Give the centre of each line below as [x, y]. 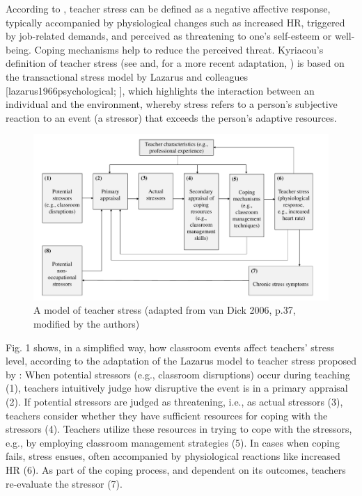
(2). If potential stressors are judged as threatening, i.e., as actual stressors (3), [174, 401]
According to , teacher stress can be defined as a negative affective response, [168, 8]
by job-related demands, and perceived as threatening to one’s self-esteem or [169, 36]
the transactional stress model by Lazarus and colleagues [127, 76]
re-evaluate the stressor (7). [64, 483]
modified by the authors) [87, 324]
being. [18, 49]
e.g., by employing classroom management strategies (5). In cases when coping [173, 442]
